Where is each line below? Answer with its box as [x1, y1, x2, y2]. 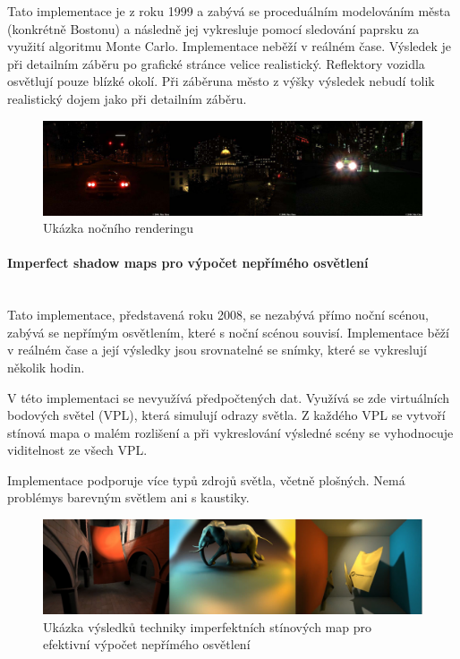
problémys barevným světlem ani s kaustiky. [7, 488, 250, 507]
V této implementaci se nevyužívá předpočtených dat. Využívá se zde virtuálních [7, 388, 450, 407]
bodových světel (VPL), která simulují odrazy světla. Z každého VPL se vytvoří [7, 406, 446, 424]
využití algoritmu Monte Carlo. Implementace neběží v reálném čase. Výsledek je [7, 37, 452, 56]
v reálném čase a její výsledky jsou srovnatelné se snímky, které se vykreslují [7, 340, 427, 359]
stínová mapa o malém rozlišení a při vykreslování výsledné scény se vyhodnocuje [7, 423, 454, 441]
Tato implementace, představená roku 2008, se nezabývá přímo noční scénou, [7, 305, 429, 324]
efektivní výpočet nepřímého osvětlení [43, 635, 251, 654]
